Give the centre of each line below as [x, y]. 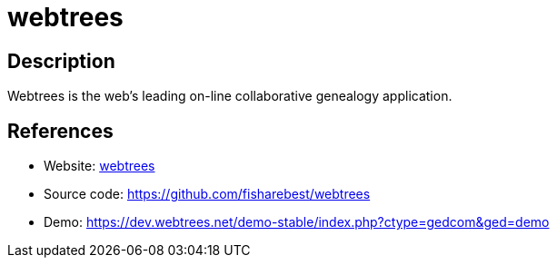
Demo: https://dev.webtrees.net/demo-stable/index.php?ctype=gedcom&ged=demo [297, 222]
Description [61, 61]
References [60, 131]
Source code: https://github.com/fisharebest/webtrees [207, 194]
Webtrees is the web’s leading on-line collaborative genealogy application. [230, 96]
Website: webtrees [99, 166]
